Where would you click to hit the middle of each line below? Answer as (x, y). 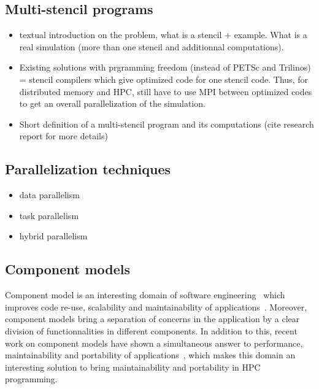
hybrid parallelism (53, 236)
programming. (31, 379)
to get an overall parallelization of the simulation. (112, 103)
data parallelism (49, 195)
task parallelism (49, 215)
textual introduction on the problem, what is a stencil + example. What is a (163, 35)
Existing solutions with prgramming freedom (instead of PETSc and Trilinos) (165, 67)
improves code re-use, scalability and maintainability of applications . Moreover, (156, 306)
